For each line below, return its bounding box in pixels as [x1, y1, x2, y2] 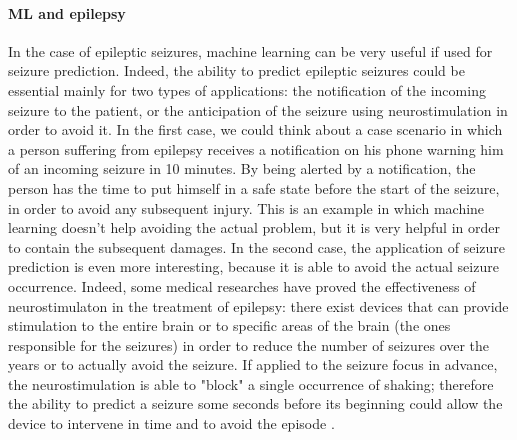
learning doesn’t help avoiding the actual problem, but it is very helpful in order [8, 217, 500, 238]
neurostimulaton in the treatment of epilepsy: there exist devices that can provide [8, 295, 509, 316]
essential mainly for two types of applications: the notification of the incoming [8, 79, 486, 100]
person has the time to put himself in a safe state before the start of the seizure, [8, 177, 500, 198]
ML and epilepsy [8, 2, 126, 23]
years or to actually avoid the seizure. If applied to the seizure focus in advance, [8, 354, 498, 375]
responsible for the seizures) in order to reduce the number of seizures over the [8, 334, 490, 355]
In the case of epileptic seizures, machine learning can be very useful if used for [8, 40, 493, 61]
